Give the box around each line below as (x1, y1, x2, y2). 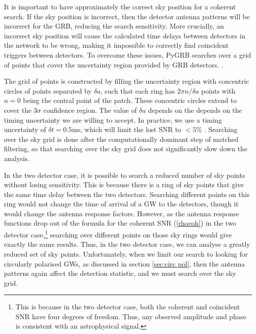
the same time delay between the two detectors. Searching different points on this (4, 189, 250, 199)
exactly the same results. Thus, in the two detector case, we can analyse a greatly (4, 239, 250, 249)
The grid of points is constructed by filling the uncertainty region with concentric (4, 76, 249, 86)
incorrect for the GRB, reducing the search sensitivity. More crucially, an (4, 21, 224, 31)
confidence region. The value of (43, 104, 137, 115)
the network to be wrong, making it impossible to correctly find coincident (4, 40, 229, 50)
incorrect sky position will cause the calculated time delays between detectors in (4, 30, 246, 40)
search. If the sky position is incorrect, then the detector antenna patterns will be (4, 11, 250, 21)
